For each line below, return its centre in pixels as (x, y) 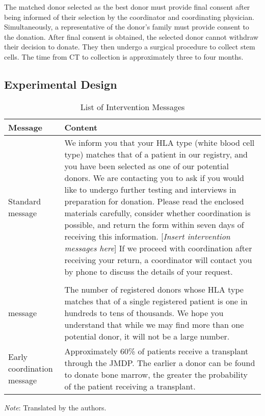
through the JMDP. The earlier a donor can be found (160, 362)
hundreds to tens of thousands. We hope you (144, 313)
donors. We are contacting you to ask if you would (154, 177)
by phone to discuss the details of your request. (149, 271)
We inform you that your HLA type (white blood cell (160, 142)
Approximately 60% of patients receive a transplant (156, 351)
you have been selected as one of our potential (147, 166)
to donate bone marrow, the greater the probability (156, 374)
